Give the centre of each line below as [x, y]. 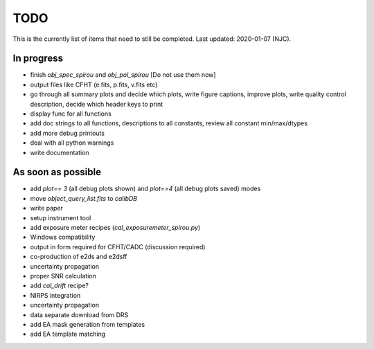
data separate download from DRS [79, 314]
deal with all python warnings [72, 143]
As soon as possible [57, 172]
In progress [38, 59]
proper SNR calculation [63, 276]
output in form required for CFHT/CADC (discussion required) [118, 247]
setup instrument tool [61, 217]
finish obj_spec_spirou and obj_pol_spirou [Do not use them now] [123, 75]
